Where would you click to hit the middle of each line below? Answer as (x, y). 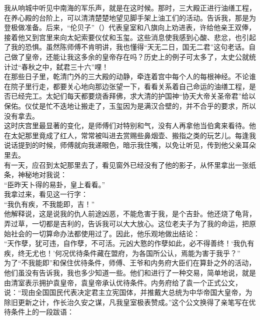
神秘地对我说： (42, 175)
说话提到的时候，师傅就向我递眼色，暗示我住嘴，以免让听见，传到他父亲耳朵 (130, 145)
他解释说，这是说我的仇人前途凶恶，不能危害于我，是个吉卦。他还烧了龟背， (130, 214)
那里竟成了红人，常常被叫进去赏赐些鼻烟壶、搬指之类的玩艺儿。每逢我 (140, 135)
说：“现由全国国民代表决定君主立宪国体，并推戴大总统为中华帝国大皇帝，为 (128, 292)
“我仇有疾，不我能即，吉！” (49, 204)
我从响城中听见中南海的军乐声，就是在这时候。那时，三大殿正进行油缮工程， (130, 8)
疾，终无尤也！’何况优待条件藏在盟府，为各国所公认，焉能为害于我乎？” (122, 253)
